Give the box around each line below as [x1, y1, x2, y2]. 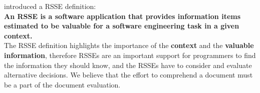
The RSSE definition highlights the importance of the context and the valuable [4, 40, 254, 50]
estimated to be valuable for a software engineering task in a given [4, 20, 239, 31]
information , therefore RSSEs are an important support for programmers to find [4, 49, 256, 60]
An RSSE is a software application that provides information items [4, 10, 241, 21]
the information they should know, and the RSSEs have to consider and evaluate [4, 59, 252, 70]
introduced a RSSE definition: [4, 1, 96, 11]
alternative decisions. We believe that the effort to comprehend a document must [4, 69, 253, 80]
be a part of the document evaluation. [4, 79, 121, 89]
